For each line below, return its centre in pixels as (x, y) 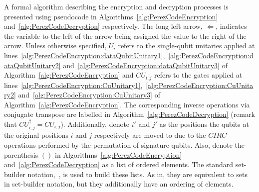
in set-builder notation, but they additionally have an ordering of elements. (119, 184)
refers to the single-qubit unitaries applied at (186, 46)
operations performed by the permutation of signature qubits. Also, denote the (124, 145)
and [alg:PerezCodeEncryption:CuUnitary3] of (89, 95)
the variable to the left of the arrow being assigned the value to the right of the (125, 36)
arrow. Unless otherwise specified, (55, 46)
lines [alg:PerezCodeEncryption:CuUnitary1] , (73, 85)
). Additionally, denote (95, 124)
